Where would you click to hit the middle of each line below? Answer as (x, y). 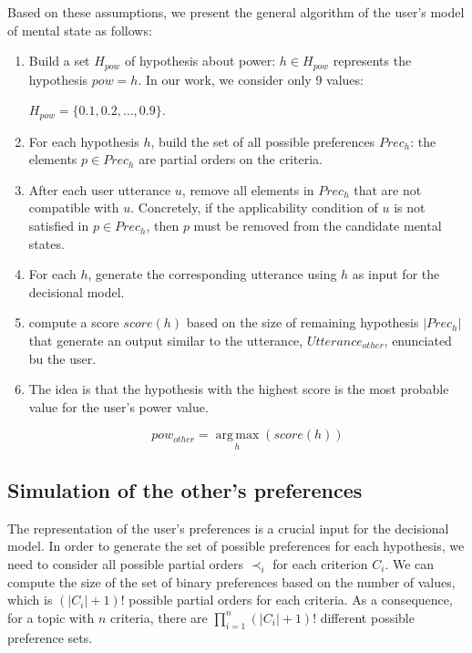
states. (46, 243)
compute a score (74, 322)
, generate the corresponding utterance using (212, 274)
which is (30, 600)
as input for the (396, 274)
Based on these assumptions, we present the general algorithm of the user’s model (236, 12)
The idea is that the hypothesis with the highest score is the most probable (239, 389)
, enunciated (418, 341)
